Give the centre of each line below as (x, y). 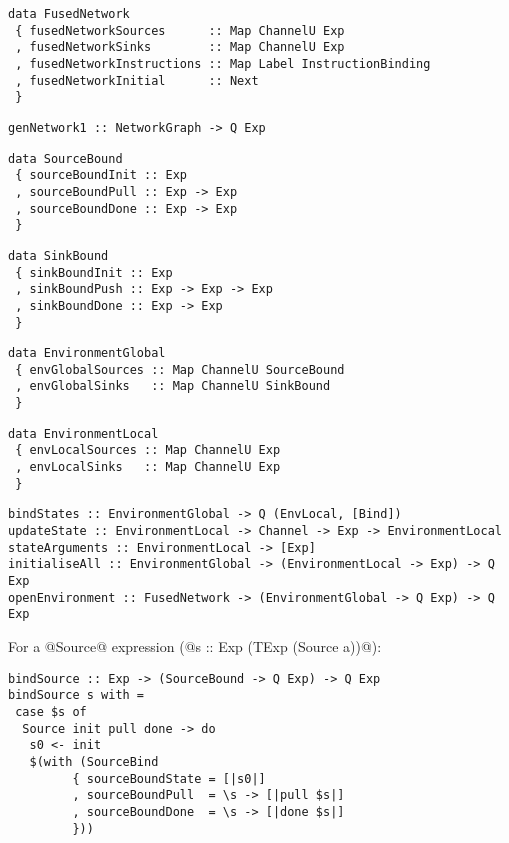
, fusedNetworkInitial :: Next (137, 80)
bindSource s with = (76, 695)
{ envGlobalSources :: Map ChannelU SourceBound (180, 369)
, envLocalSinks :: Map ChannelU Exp (148, 467)
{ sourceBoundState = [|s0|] (169, 778)
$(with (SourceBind (94, 761)
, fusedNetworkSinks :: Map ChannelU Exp (180, 47)
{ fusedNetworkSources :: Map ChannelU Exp (180, 30)
